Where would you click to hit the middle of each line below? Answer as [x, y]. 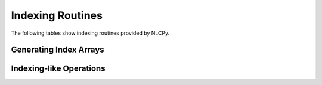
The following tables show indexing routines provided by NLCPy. [90, 33]
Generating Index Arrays [58, 50]
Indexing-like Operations [58, 69]
